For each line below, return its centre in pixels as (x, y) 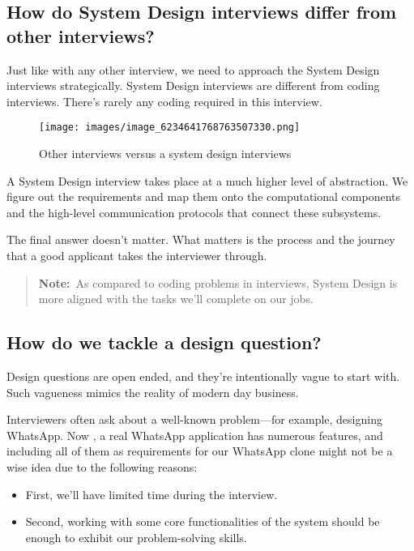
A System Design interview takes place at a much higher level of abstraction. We (207, 180)
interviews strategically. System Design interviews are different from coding (193, 85)
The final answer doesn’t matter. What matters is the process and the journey (201, 239)
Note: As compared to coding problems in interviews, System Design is (218, 282)
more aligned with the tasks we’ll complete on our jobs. (176, 299)
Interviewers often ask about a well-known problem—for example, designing (194, 419)
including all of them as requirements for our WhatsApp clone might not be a (200, 451)
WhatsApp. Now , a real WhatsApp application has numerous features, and (195, 435)
